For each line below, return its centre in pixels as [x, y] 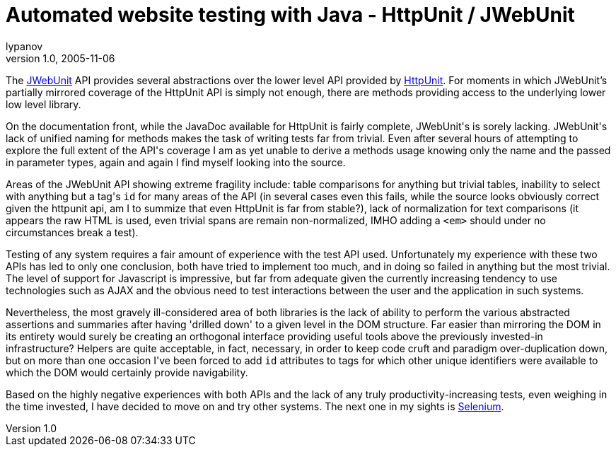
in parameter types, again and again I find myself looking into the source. [176, 162]
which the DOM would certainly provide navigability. [127, 372]
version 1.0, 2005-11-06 [60, 58]
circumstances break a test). [72, 232]
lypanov [24, 46]
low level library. [43, 104]
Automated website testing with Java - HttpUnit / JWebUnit [290, 15]
